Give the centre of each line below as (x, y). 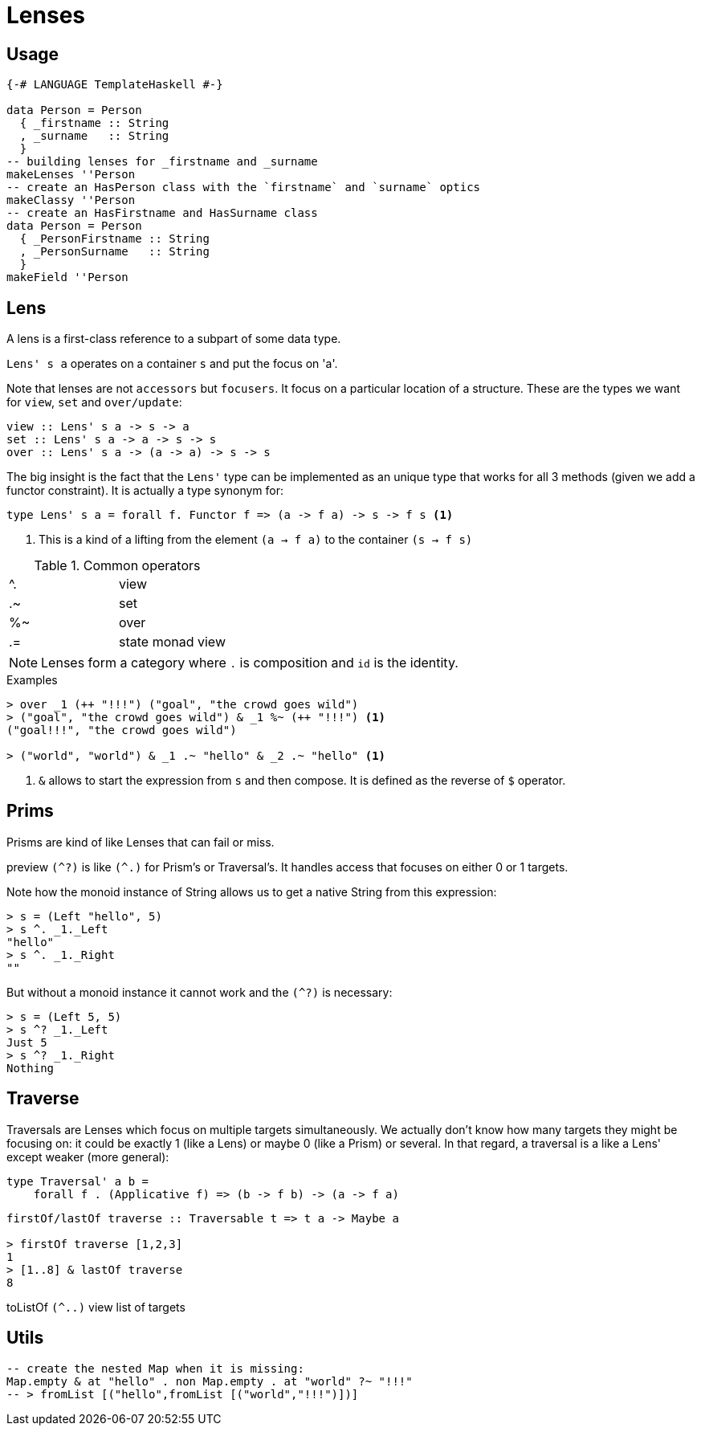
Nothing (31, 1068)
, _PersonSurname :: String (114, 252)
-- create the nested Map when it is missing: (155, 1368)
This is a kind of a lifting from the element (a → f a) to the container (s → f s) (256, 540)
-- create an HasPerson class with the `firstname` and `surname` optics (244, 188)
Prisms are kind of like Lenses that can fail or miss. (141, 842)
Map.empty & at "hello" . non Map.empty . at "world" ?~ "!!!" (210, 1381)
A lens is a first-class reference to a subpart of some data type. (174, 339)
